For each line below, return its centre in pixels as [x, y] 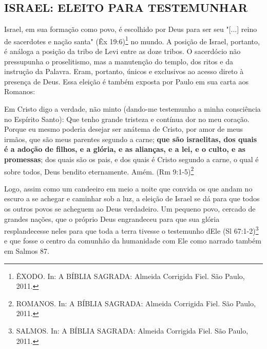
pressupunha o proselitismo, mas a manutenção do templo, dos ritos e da [119, 61]
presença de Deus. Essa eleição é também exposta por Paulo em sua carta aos [126, 81]
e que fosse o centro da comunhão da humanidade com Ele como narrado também [133, 241]
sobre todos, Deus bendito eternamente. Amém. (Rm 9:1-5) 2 [99, 170]
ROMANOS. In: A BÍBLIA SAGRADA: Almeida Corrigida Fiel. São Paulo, [136, 303]
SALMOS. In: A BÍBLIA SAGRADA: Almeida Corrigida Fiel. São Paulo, [132, 331]
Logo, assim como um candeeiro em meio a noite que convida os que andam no [128, 188]
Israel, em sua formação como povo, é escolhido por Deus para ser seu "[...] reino [131, 29]
